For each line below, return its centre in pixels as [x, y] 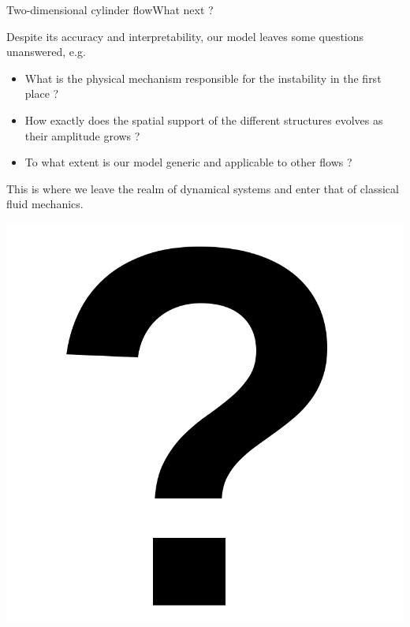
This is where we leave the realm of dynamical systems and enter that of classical [203, 188]
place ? [42, 93]
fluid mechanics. [45, 204]
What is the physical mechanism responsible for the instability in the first [203, 78]
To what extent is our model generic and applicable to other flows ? [188, 162]
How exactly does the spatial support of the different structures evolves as [204, 119]
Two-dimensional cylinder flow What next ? [110, 9]
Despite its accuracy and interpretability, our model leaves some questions [185, 36]
